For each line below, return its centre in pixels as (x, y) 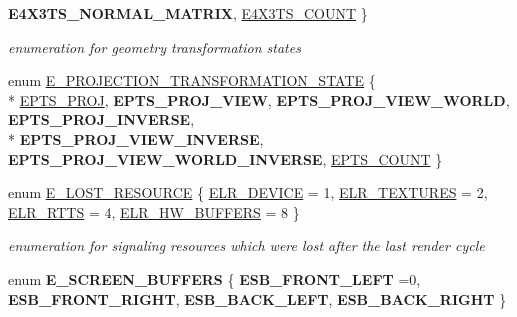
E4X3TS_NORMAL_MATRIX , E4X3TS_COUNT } (188, 13)
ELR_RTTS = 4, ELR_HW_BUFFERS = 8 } (154, 211)
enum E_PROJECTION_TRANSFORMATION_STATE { (192, 80)
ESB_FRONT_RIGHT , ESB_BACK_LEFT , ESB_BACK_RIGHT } (257, 298)
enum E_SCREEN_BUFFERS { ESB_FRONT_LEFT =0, (214, 278)
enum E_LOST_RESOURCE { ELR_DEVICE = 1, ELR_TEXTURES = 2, (248, 192)
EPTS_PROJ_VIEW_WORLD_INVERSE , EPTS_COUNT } (225, 158)
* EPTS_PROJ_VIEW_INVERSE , (136, 138)
